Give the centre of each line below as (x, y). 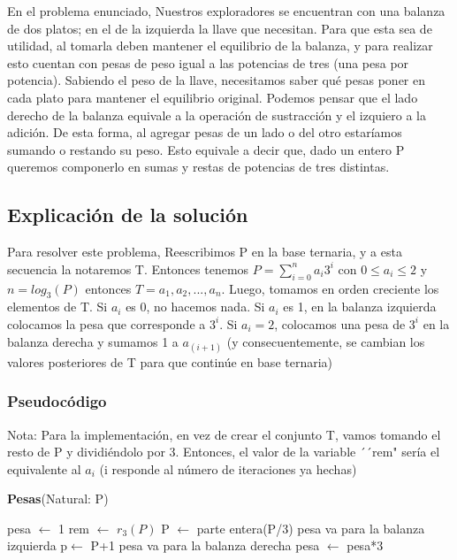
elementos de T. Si (57, 307)
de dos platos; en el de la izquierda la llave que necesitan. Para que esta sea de (220, 28)
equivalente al (44, 468)
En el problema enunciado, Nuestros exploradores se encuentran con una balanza (226, 11)
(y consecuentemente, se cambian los (326, 341)
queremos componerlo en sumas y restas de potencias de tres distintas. (198, 167)
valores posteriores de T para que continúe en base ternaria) (170, 361)
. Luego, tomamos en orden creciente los (330, 288)
